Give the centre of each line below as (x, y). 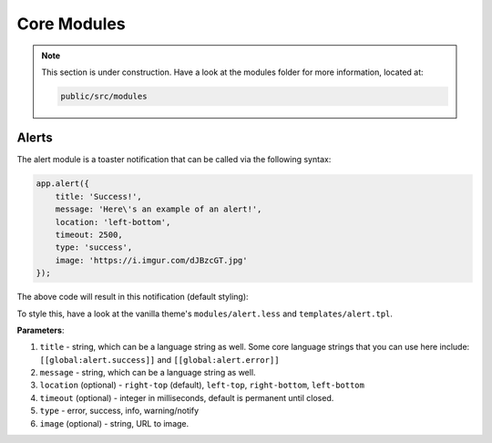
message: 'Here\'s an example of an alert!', (159, 209)
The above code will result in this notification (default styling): (133, 297)
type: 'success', (94, 247)
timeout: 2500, (89, 234)
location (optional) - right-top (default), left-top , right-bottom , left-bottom (202, 385)
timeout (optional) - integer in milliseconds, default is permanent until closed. (187, 397)
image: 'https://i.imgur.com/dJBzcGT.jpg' (151, 260)
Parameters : (41, 330)
